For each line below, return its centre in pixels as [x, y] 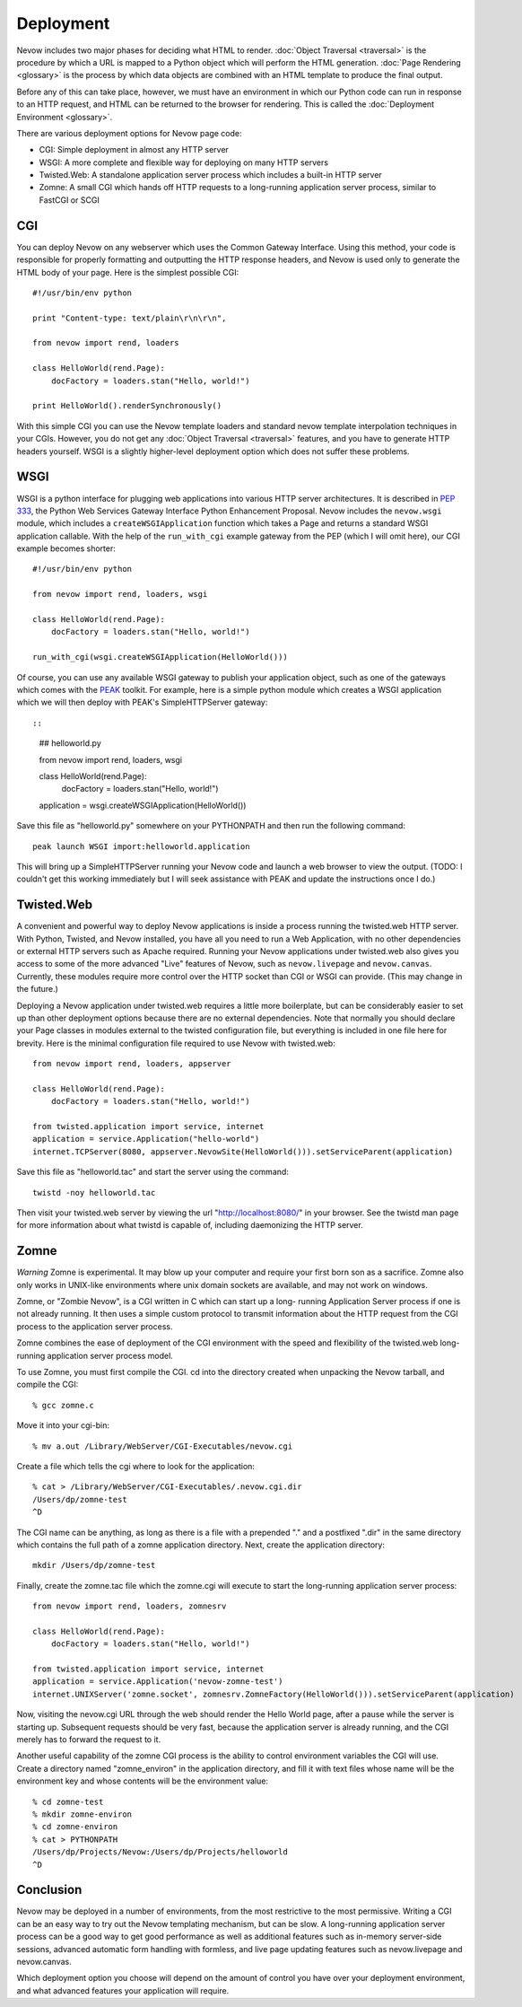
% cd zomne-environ [75, 1827]
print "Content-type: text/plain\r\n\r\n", [130, 318]
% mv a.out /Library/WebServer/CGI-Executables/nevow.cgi [163, 1446]
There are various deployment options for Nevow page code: [129, 133]
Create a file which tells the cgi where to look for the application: [136, 1466]
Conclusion [49, 1890]
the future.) [37, 989]
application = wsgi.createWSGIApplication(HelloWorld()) [143, 805]
